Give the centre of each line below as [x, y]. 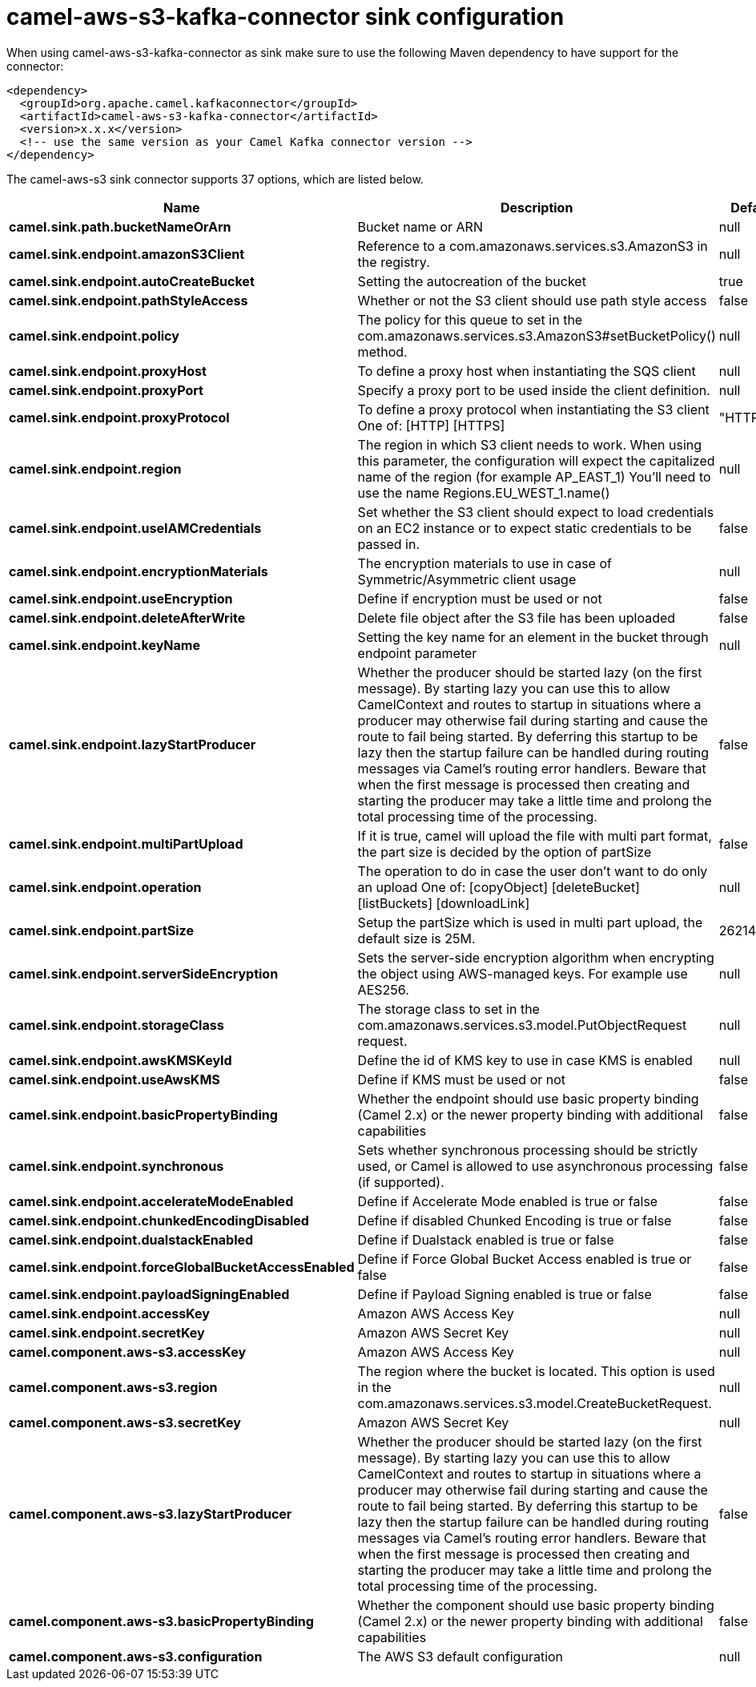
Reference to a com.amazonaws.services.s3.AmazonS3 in [533, 246]
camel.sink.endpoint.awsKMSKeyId [121, 1060]
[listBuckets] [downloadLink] [444, 903]
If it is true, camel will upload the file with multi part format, [535, 835]
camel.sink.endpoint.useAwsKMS [115, 1079]
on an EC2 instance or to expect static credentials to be [525, 528]
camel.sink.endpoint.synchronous [117, 1166]
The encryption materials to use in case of [485, 563]
